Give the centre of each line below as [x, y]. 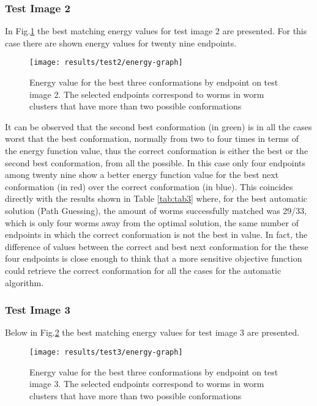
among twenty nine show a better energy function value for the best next [142, 175]
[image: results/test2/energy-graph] [106, 63]
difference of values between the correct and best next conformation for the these [157, 246]
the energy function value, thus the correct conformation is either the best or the [157, 151]
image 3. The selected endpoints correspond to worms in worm [147, 384]
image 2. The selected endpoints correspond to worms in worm [147, 94]
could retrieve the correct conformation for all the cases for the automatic [143, 270]
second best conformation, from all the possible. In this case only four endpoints [155, 162]
